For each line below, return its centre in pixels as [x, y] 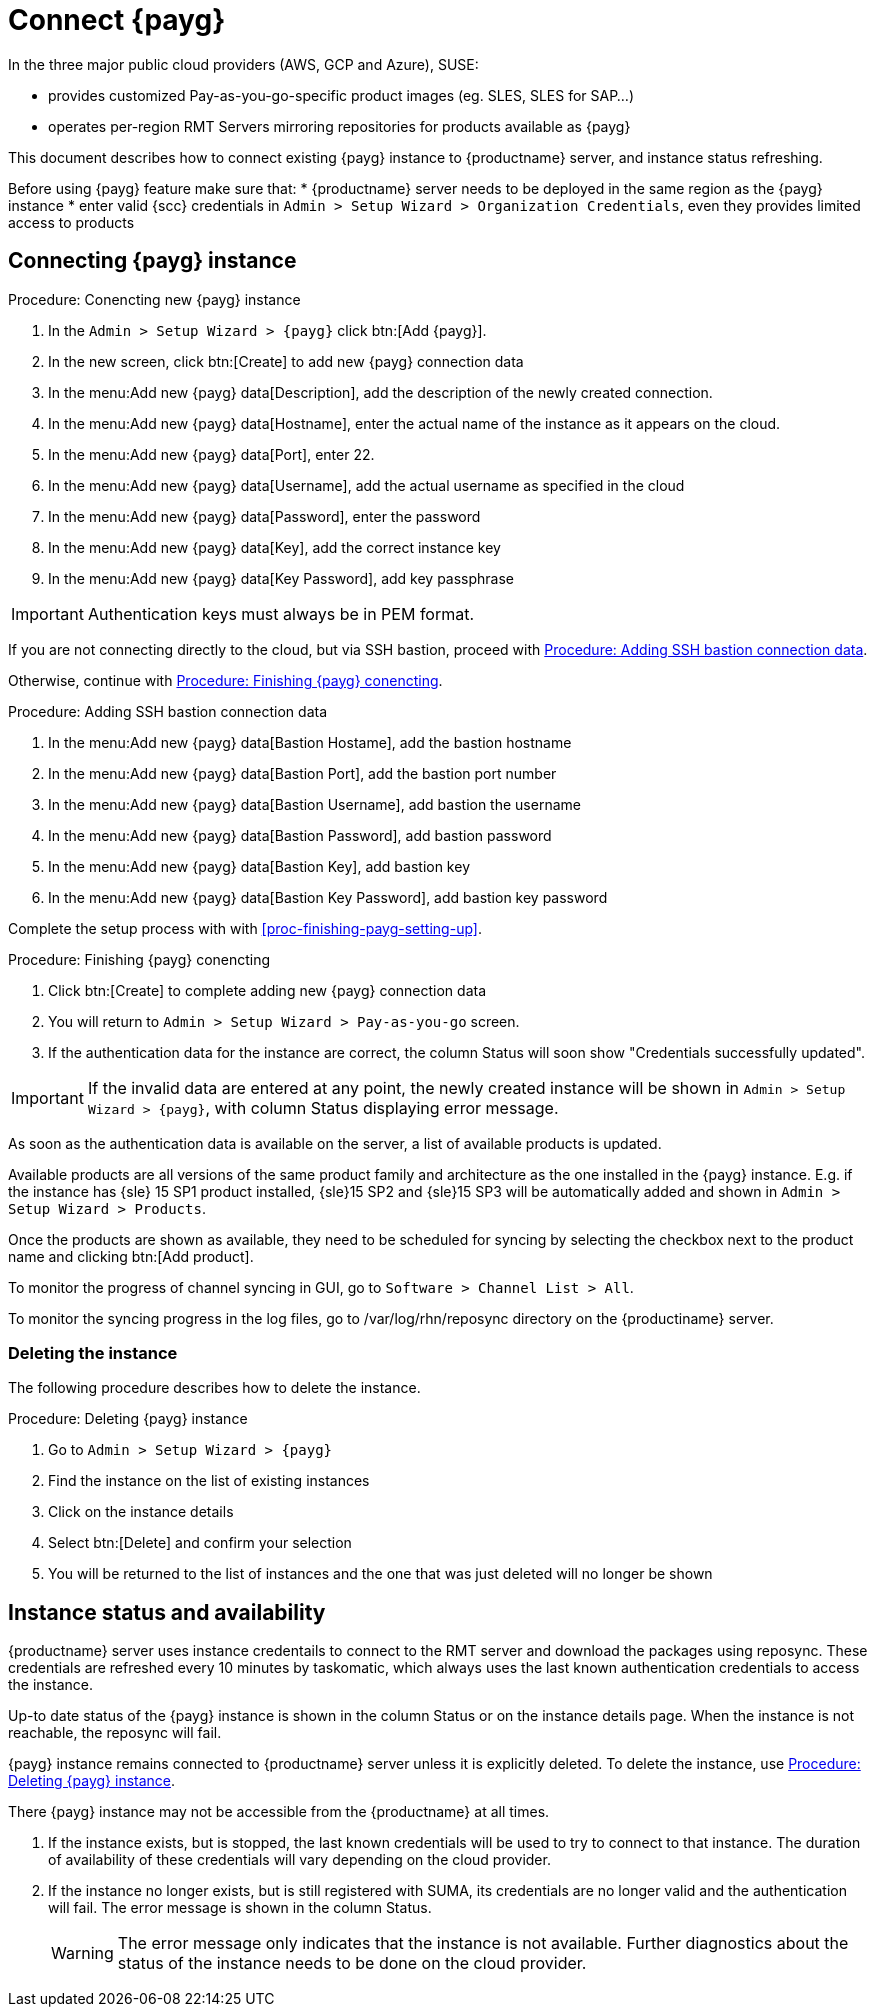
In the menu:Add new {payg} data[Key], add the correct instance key [274, 547]
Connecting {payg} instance [152, 261]
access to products [71, 222]
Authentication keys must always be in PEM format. [281, 613]
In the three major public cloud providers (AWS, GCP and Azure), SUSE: [243, 64]
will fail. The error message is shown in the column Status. [240, 1908]
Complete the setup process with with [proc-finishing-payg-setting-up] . [245, 928]
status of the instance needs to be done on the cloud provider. [352, 1963]
